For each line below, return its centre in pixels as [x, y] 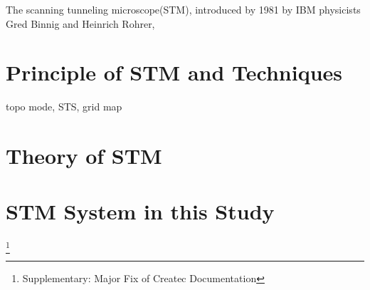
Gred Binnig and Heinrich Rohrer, [80, 23]
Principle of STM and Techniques [174, 72]
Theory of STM [84, 156]
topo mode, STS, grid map [64, 107]
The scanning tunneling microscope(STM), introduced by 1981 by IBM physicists [183, 9]
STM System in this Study [140, 211]
